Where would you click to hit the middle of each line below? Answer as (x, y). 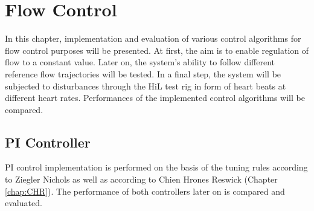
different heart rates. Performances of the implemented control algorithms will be (155, 98)
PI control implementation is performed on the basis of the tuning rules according (156, 167)
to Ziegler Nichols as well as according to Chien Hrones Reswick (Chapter (141, 179)
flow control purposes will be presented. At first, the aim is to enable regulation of (157, 50)
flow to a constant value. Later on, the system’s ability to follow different (140, 62)
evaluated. (24, 203)
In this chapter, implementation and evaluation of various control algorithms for (153, 38)
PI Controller (48, 142)
